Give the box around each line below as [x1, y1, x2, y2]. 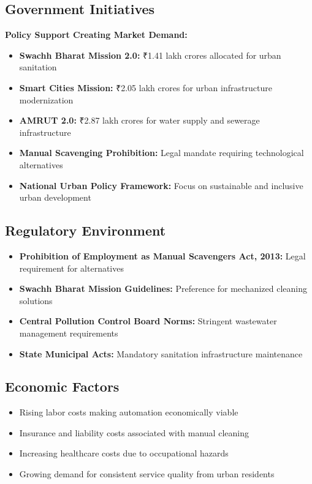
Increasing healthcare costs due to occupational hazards [19, 447, 229, 460]
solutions [19, 294, 53, 307]
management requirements [19, 326, 118, 339]
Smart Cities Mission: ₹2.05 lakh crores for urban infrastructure [19, 81, 272, 94]
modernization [19, 93, 74, 106]
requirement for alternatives [19, 261, 124, 274]
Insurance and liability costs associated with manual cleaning [19, 426, 249, 439]
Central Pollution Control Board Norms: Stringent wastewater [19, 315, 277, 327]
